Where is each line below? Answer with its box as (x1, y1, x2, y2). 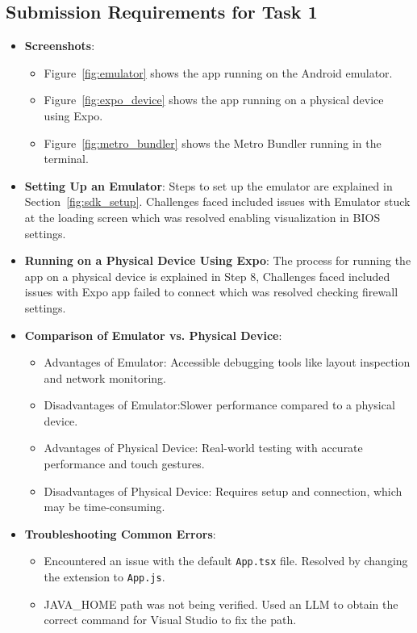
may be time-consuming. (44, 498, 165, 515)
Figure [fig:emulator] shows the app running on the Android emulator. (44, 64, 393, 81)
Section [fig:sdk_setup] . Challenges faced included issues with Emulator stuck (24, 193, 411, 210)
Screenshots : (24, 37, 95, 54)
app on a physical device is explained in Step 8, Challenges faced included (24, 267, 390, 284)
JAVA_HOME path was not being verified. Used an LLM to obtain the (44, 595, 398, 612)
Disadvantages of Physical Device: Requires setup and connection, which (44, 482, 402, 499)
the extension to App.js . (44, 568, 165, 585)
